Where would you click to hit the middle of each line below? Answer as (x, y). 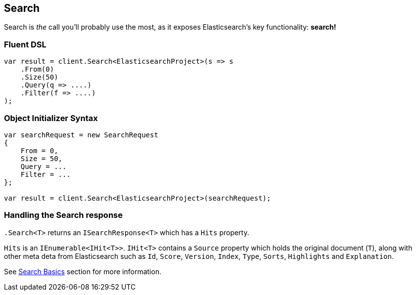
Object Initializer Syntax (51, 118)
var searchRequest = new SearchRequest (81, 135)
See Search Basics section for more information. (83, 271)
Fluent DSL (25, 44)
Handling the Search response (63, 215)
